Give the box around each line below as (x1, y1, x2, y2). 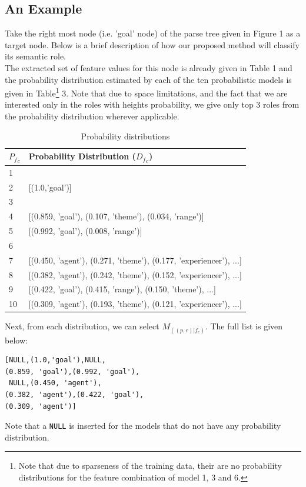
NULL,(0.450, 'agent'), (9, 379, 102, 388)
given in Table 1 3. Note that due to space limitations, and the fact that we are (5, 85, 288, 99)
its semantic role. (5, 50, 66, 62)
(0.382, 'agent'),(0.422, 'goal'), (5, 390, 144, 399)
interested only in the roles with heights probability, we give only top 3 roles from (5, 98, 300, 111)
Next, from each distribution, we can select (5, 320, 159, 332)
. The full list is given (205, 320, 283, 332)
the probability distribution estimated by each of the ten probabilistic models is (5, 73, 292, 85)
